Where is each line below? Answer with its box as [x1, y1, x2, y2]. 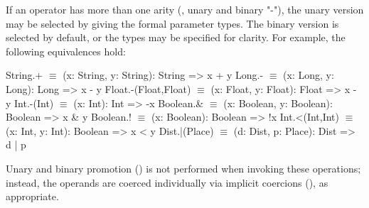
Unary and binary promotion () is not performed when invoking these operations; [6, 160, 361, 175]
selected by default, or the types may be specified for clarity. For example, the [6, 30, 346, 45]
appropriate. [6, 189, 59, 204]
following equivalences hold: [6, 43, 126, 58]
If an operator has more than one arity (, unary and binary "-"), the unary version [6, 2, 364, 16]
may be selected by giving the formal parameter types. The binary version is [6, 16, 339, 31]
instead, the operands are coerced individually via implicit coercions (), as [6, 175, 328, 190]
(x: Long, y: [283, 67, 334, 82]
